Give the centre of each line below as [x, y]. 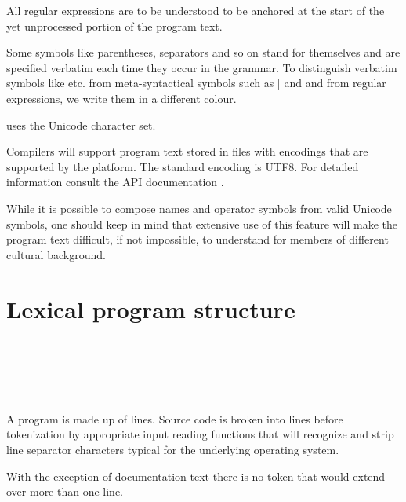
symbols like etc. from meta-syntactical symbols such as [140, 83]
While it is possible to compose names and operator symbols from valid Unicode [199, 208]
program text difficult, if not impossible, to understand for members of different [198, 239]
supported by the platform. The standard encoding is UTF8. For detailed [183, 166]
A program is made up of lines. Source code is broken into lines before [175, 418]
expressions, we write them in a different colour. [121, 98]
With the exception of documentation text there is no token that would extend [196, 476]
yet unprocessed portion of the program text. [114, 26]
